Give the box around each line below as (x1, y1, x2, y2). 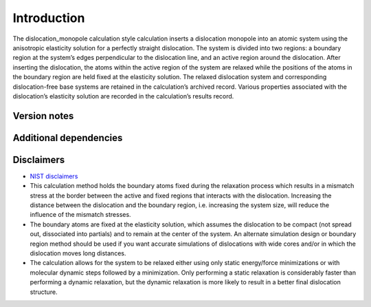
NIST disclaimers (30, 172, 78, 180)
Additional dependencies (12, 131, 123, 144)
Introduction (12, 10, 85, 25)
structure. (30, 288, 58, 296)
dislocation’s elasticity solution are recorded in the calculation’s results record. (12, 92, 234, 100)
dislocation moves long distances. (30, 248, 126, 257)
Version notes (12, 110, 74, 122)
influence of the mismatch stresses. (30, 211, 131, 219)
